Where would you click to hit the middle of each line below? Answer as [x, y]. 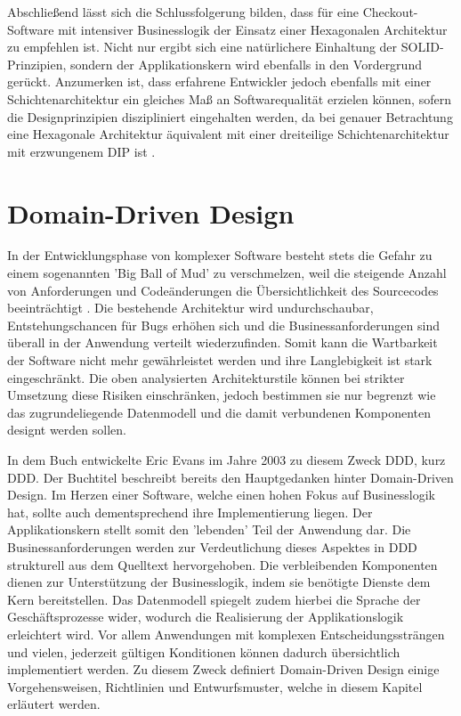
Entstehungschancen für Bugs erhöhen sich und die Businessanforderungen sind [223, 325]
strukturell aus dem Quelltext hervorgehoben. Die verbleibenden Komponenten [222, 564]
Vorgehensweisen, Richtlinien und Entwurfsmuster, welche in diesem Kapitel [215, 686]
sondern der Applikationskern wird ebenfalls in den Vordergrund [246, 64]
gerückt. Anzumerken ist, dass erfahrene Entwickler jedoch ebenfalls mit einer [219, 81]
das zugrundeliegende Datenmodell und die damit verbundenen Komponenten [219, 412]
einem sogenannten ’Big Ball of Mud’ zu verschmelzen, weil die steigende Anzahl [227, 273]
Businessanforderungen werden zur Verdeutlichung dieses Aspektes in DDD [212, 546]
